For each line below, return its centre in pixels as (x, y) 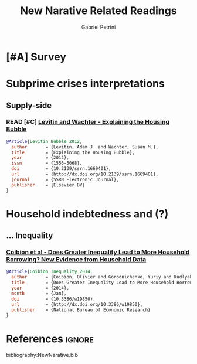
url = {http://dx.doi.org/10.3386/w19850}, (77, 304)
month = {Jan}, (39, 293)
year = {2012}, (40, 158)
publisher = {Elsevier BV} (48, 185)
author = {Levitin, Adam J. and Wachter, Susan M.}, (85, 147)
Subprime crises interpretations (86, 84)
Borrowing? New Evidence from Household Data (76, 260)
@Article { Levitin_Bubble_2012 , (44, 141)
